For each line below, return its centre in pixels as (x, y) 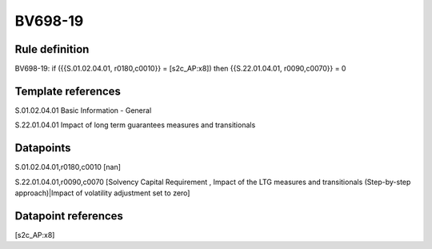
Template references (68, 91)
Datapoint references (69, 216)
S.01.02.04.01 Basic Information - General (83, 110)
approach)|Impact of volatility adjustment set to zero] (102, 193)
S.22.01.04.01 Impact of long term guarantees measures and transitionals (135, 125)
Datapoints (43, 148)
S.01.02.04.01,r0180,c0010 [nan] (68, 167)
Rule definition (52, 49)
